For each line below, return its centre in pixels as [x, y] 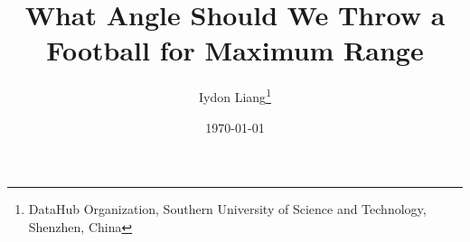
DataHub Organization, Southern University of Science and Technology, [227, 209]
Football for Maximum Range [235, 50]
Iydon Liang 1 [235, 95]
